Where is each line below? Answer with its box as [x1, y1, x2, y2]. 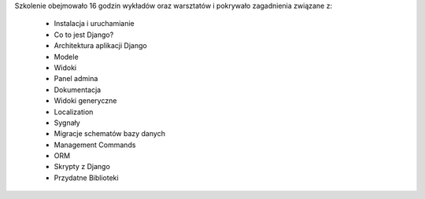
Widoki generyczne [54, 96, 117, 105]
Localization [54, 107, 94, 116]
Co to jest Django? [54, 30, 114, 39]
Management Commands [54, 140, 136, 149]
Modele [54, 52, 79, 61]
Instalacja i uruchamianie [54, 19, 135, 28]
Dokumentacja [54, 85, 102, 94]
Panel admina [54, 74, 98, 83]
